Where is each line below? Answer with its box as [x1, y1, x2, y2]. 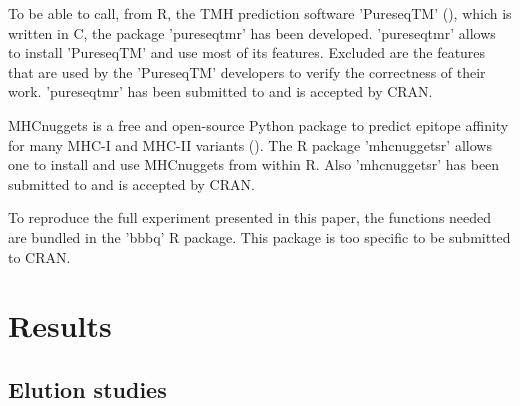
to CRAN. [8, 246, 71, 267]
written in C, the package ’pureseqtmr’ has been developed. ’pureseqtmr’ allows [8, 22, 496, 43]
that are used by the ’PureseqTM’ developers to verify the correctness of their [8, 61, 486, 82]
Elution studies [8, 373, 167, 404]
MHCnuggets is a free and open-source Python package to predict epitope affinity [8, 114, 509, 135]
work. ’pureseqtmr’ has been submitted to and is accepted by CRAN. [8, 81, 433, 102]
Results [8, 305, 112, 346]
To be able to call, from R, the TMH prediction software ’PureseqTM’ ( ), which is [8, 3, 512, 23]
